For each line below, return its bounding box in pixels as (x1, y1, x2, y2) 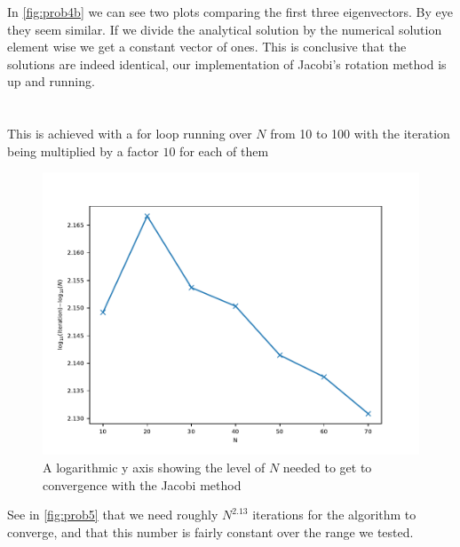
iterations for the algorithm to (252, 505, 416, 524)
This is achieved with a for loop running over (7, 124, 252, 143)
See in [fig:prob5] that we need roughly (7, 505, 218, 524)
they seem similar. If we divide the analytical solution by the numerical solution (7, 20, 442, 38)
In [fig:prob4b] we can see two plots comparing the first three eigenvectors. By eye (7, 3, 453, 20)
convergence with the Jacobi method (43, 475, 242, 494)
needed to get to (282, 457, 372, 476)
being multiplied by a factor (7, 141, 159, 160)
